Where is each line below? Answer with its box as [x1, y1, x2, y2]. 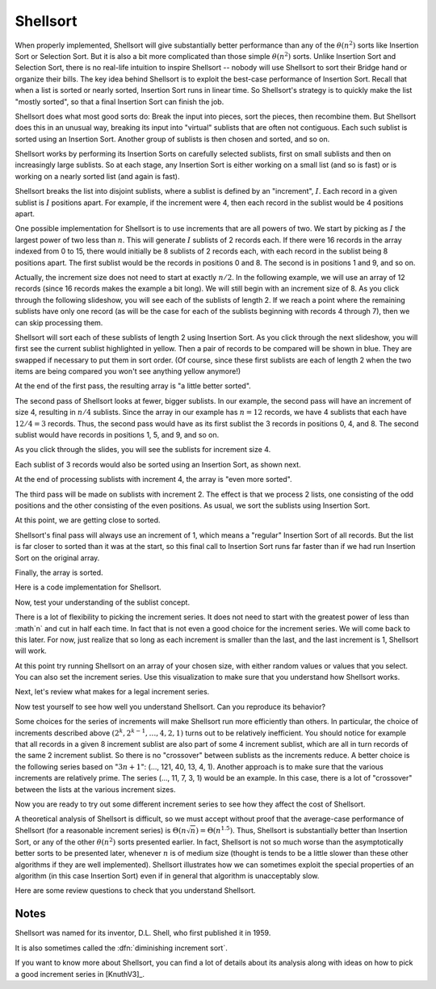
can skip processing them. [15, 317, 103, 327]
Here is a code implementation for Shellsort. [15, 582, 161, 593]
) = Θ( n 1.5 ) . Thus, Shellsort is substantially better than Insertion [195, 824, 408, 835]
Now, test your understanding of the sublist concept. [15, 597, 190, 607]
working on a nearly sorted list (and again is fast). [15, 171, 180, 181]
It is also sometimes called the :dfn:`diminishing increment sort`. [15, 943, 228, 953]
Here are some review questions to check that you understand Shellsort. [15, 886, 256, 895]
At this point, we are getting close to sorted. [15, 515, 161, 525]
